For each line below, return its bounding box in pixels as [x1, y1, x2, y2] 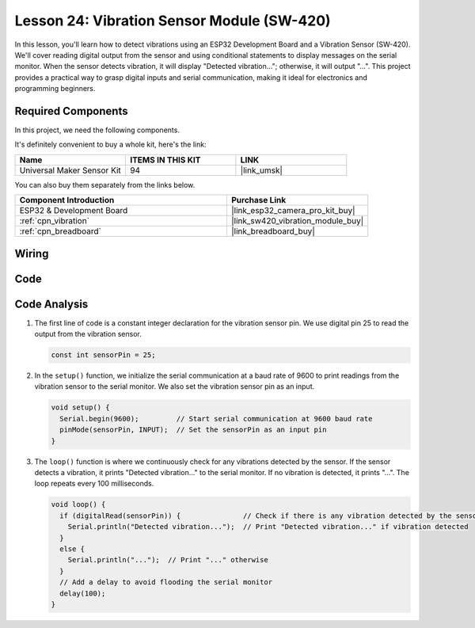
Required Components [14, 104, 128, 118]
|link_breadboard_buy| [230, 226, 316, 237]
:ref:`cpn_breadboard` [19, 226, 102, 237]
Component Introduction [19, 195, 115, 206]
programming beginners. [14, 84, 96, 93]
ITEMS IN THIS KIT [129, 154, 201, 166]
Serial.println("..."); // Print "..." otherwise [67, 555, 268, 565]
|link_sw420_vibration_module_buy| [230, 215, 364, 226]
